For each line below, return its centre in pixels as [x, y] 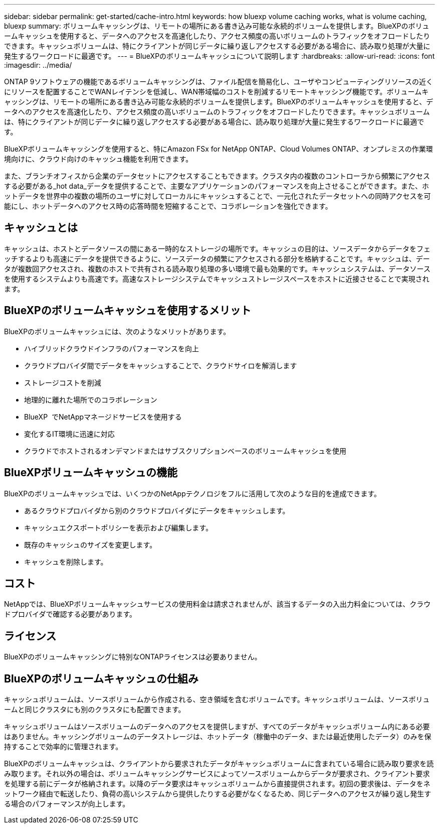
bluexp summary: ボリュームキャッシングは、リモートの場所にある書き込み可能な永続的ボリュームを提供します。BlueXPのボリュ [217, 26]
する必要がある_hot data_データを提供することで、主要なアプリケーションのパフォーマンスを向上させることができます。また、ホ [216, 186]
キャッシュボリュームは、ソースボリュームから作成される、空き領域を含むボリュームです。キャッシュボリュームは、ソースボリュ [217, 700]
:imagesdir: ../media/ [38, 65]
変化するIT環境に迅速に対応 [69, 434]
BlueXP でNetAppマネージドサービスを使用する [103, 417]
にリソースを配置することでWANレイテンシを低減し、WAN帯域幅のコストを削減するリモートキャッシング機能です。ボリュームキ [216, 92]
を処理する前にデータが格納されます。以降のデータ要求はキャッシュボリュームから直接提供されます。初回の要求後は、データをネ [217, 784]
